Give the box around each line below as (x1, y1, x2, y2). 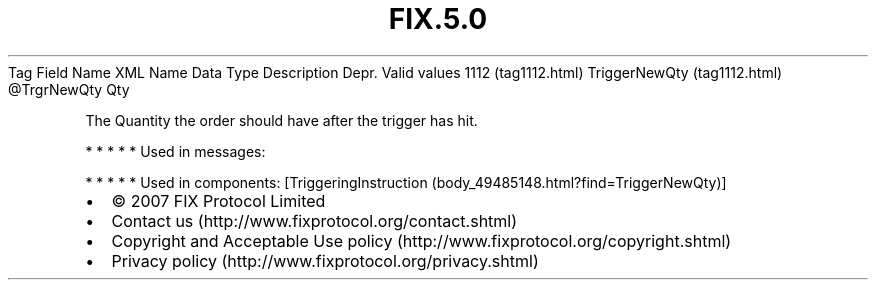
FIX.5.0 (388, 2, 488, 36)
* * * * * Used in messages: (85, 142, 266, 160)
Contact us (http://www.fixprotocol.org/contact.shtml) (111, 210, 518, 231)
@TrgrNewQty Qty (8, 80, 130, 98)
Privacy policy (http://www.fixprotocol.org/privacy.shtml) (111, 250, 539, 271)
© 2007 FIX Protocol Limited (111, 190, 326, 211)
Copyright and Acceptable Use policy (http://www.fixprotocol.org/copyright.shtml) (111, 230, 732, 251)
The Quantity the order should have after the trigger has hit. (85, 111, 478, 129)
